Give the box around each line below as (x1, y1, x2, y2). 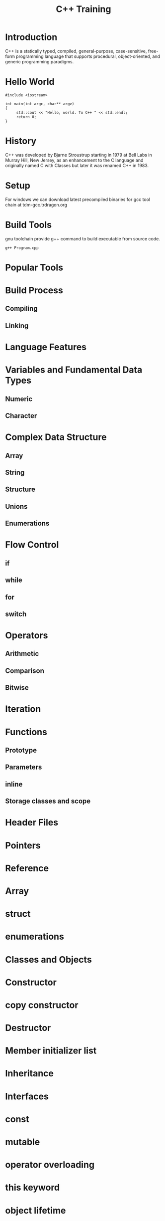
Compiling (5, 304, 38, 313)
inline (5, 780, 23, 789)
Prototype (5, 746, 37, 755)
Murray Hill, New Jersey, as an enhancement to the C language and (5, 157, 144, 163)
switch (5, 610, 27, 618)
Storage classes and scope (5, 797, 91, 806)
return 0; (16, 114, 37, 119)
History (5, 136, 37, 147)
